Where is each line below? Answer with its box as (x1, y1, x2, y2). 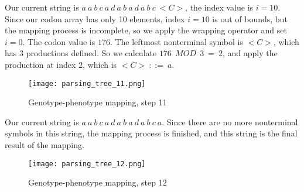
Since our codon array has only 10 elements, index (5, 12, 185, 25)
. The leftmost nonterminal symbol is (110, 35, 243, 47)
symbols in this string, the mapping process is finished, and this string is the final (5, 127, 298, 139)
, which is (83, 58, 117, 70)
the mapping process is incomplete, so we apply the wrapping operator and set (5, 24, 287, 36)
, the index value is (185, 1, 254, 13)
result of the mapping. (5, 139, 84, 150)
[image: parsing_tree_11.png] (28, 79, 146, 88)
